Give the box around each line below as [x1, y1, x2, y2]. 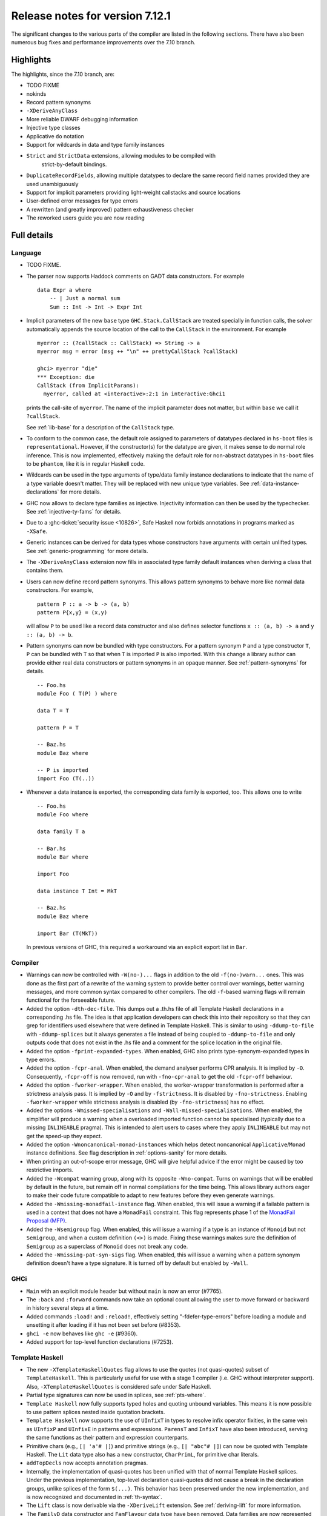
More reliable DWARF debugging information [26, 115, 139, 122]
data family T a [37, 828, 85, 835]
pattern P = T [37, 724, 79, 731]
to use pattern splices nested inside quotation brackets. [26, 1408, 165, 1415]
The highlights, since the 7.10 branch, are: [11, 70, 115, 78]
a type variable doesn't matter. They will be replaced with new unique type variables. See [26, 480, 249, 487]
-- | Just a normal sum [49, 295, 121, 302]
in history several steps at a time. [26, 1304, 109, 1312]
